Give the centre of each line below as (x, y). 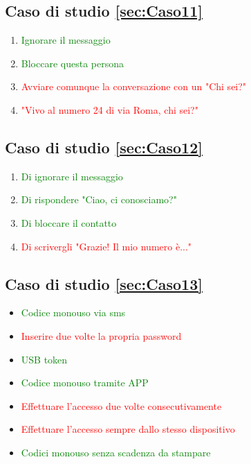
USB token (44, 359)
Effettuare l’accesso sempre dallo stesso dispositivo (128, 429)
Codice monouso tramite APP (85, 383)
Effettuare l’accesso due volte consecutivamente (121, 405)
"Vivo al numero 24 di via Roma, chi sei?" (110, 109)
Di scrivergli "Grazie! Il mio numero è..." (106, 246)
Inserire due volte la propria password (101, 335)
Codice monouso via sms (73, 312)
